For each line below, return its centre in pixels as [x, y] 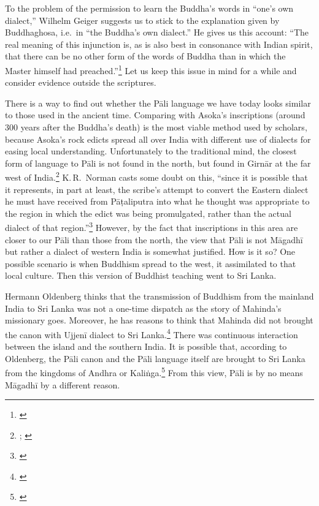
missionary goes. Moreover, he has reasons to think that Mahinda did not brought [159, 320]
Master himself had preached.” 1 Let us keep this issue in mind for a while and [151, 69]
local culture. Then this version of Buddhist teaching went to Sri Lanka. [141, 275]
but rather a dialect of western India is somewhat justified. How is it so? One [150, 251]
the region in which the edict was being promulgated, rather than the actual [148, 213]
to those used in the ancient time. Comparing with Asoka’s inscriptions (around [155, 115]
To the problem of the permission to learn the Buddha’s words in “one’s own [149, 8]
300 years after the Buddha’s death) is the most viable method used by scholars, [156, 127]
